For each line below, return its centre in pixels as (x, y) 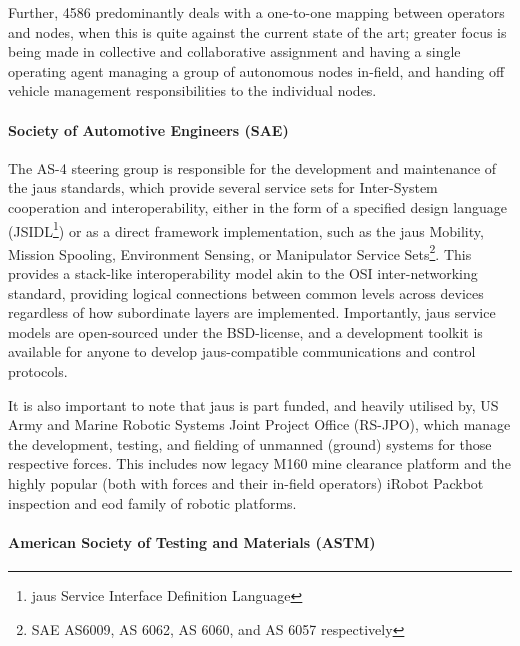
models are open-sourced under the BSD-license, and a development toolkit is (245, 331)
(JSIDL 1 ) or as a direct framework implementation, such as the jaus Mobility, (246, 229)
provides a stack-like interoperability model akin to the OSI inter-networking (243, 273)
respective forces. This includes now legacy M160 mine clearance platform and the (259, 463)
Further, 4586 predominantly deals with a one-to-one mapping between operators (256, 12)
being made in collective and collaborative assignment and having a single (234, 51)
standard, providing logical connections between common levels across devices (246, 292)
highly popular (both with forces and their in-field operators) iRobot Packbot (246, 482)
